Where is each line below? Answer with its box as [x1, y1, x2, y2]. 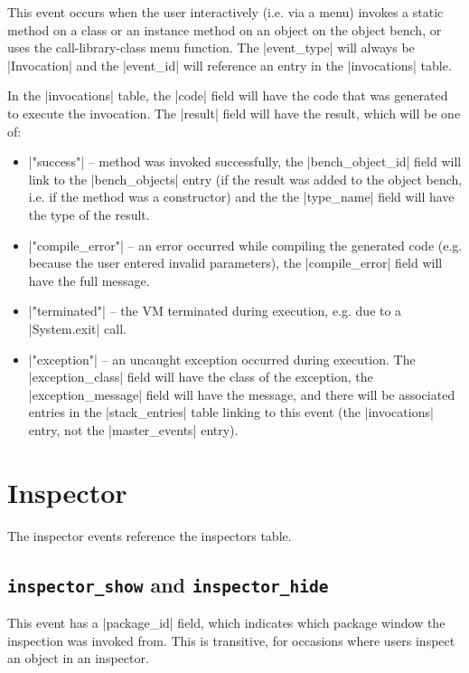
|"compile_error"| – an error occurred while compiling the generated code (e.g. [28, 235, 463, 254]
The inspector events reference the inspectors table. [7, 526, 292, 545]
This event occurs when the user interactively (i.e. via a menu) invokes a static [7, 3, 444, 21]
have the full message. [28, 270, 150, 289]
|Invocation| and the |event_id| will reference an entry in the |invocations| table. [7, 55, 452, 74]
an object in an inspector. [7, 649, 149, 668]
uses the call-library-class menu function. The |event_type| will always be [7, 38, 415, 57]
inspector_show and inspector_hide [7, 570, 329, 598]
